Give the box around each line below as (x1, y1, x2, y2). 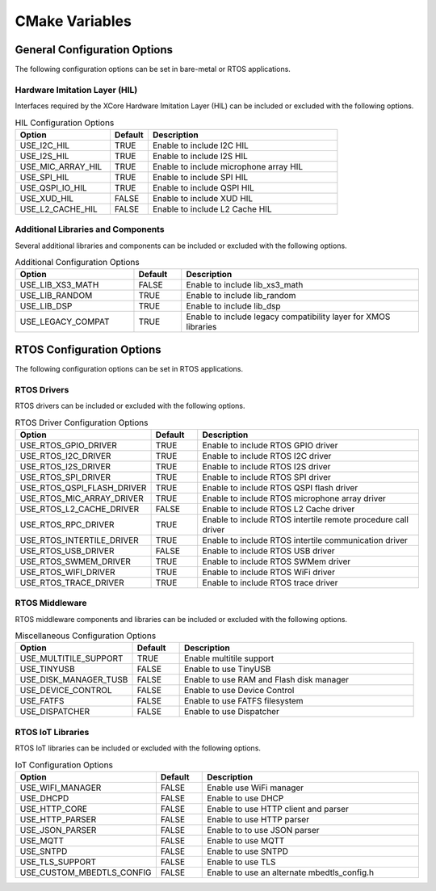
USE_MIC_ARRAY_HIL (19, 161, 103, 172)
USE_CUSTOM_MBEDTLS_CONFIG (19, 867, 152, 878)
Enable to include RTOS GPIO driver (202, 439, 338, 451)
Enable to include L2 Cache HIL (152, 203, 272, 214)
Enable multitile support (183, 653, 275, 664)
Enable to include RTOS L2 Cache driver (202, 503, 355, 515)
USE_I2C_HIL (19, 140, 70, 151)
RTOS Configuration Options (15, 343, 161, 356)
